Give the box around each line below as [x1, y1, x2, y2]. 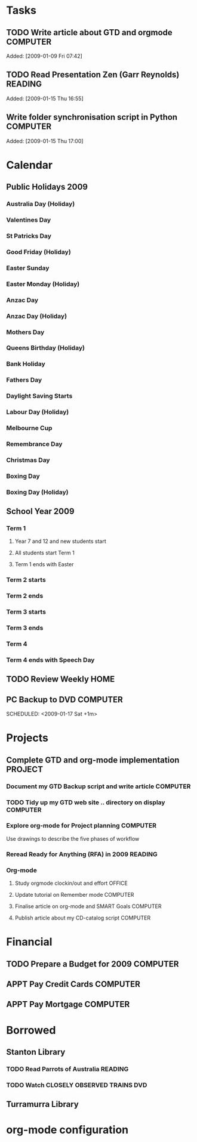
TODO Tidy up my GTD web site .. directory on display [6, 798, 165, 806]
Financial [6, 935, 53, 949]
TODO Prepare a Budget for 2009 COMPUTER [6, 959, 179, 969]
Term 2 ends [6, 592, 44, 600]
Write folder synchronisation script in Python [6, 112, 178, 122]
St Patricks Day [6, 232, 52, 240]
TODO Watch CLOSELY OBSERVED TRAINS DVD [6, 1081, 147, 1089]
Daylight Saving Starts [6, 392, 73, 400]
